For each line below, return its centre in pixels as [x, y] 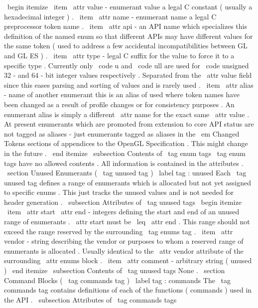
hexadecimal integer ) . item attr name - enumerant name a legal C [110, 16]
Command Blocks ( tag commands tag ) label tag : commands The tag [117, 280]
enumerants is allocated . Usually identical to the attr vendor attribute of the [124, 250]
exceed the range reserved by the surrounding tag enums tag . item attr [119, 231]
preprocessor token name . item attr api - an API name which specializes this [126, 26]
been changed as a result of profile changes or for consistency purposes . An [119, 104]
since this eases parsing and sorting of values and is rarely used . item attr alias [129, 84]
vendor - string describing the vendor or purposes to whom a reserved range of [124, 241]
